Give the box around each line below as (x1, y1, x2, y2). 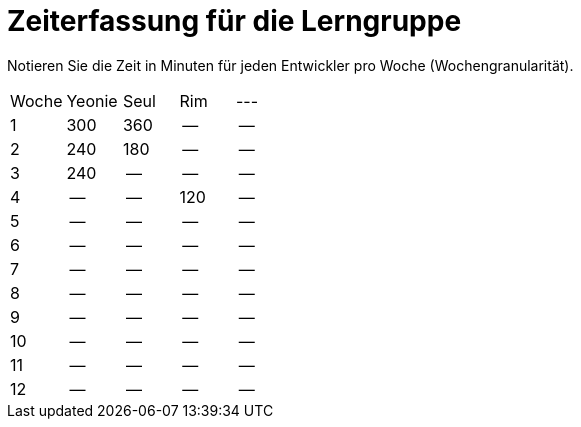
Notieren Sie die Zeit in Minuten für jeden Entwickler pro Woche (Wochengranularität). (7, 56, 574, 74)
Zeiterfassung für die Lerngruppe (7, 4, 462, 38)
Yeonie (66, 90, 118, 111)
